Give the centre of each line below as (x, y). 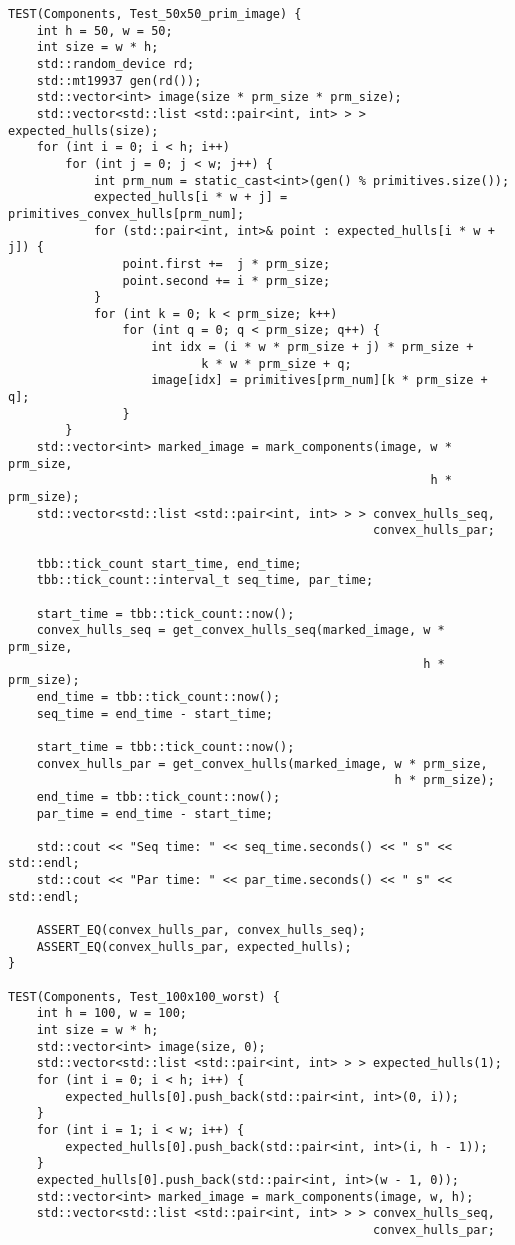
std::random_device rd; (115, 63)
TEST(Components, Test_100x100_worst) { (144, 996)
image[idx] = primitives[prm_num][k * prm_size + (319, 380)
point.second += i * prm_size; (226, 280)
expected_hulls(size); (83, 130)
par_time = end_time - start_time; (154, 813)
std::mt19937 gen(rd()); (119, 80)
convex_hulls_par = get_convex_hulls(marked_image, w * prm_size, (262, 763)
